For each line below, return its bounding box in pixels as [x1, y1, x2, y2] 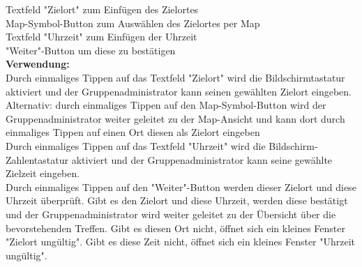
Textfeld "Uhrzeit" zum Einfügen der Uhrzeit [6, 29, 197, 44]
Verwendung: [6, 56, 70, 71]
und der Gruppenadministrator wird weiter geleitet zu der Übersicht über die [6, 206, 336, 221]
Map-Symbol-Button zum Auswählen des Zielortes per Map [6, 15, 260, 30]
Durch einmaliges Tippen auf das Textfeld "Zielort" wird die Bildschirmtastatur [6, 70, 345, 84]
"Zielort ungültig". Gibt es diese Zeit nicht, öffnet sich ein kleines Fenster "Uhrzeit [6, 234, 356, 249]
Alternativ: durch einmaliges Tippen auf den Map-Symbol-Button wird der [6, 98, 326, 112]
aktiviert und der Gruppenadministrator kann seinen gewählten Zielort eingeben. [6, 84, 352, 98]
